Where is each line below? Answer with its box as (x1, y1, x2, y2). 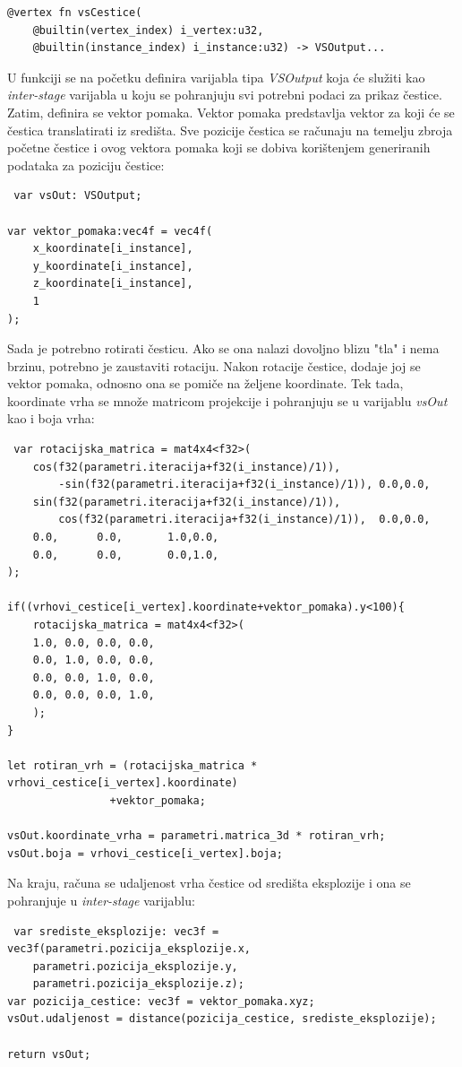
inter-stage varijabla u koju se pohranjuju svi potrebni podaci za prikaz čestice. (7, 85, 442, 104)
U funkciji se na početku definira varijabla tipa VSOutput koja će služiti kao (7, 67, 425, 86)
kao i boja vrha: (7, 409, 95, 428)
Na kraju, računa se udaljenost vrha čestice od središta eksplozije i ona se (7, 873, 411, 892)
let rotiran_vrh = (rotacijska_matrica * (7, 759, 258, 772)
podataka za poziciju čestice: (7, 155, 165, 174)
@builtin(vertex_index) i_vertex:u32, (32, 23, 264, 37)
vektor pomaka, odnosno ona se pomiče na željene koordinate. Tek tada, (7, 374, 404, 393)
